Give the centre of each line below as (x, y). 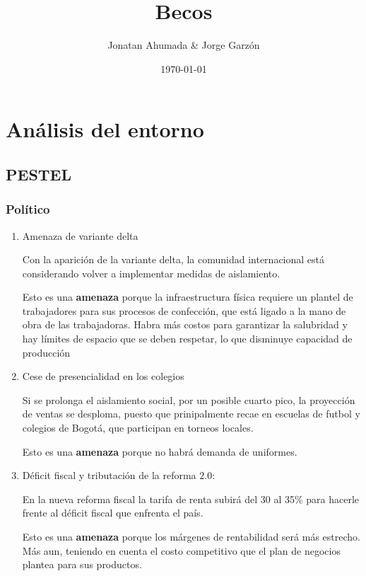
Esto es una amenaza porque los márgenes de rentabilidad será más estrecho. (191, 536)
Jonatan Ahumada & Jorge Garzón (184, 45)
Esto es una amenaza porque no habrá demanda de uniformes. (160, 451)
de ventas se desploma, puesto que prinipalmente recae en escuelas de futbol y (191, 414)
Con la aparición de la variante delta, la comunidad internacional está (173, 259)
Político (28, 209)
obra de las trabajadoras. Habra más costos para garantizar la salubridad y (185, 324)
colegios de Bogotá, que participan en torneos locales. (138, 428)
